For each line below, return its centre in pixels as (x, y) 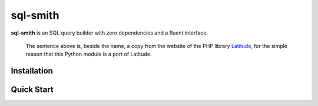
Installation (32, 71)
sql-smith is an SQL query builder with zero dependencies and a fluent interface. (110, 33)
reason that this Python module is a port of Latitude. (89, 54)
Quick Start (32, 90)
